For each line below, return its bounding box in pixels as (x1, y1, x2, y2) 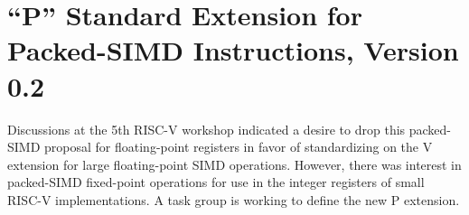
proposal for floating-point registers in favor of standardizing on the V (44, 137, 433, 156)
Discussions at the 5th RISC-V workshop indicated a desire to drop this (7, 119, 406, 138)
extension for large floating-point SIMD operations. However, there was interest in (7, 154, 462, 173)
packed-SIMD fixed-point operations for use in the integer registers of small (7, 173, 425, 192)
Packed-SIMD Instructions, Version (7, 32, 459, 69)
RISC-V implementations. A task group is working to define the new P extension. (7, 190, 460, 209)
